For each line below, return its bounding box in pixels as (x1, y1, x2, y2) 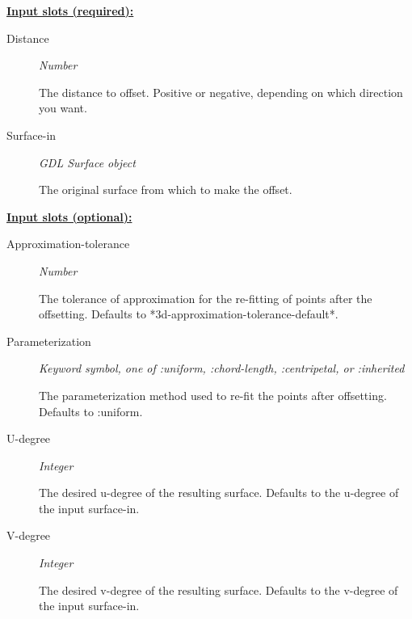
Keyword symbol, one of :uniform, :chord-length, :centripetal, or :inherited (39, 360, 405, 377)
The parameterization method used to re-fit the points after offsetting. (39, 386, 387, 403)
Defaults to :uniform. (39, 402, 143, 419)
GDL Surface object (39, 154, 136, 171)
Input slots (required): (6, 2, 134, 19)
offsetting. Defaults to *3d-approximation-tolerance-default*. (39, 305, 338, 322)
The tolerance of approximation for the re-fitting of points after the (39, 289, 372, 306)
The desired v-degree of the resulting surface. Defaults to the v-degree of (39, 581, 398, 598)
